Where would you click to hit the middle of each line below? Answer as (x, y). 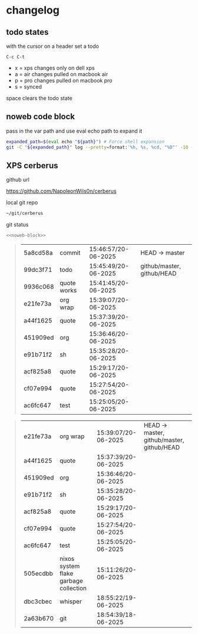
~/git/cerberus (25, 213)
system (70, 566)
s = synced (28, 87)
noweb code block (41, 116)
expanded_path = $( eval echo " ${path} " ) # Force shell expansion (85, 142)
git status (17, 225)
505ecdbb (38, 574)
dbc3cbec (38, 602)
